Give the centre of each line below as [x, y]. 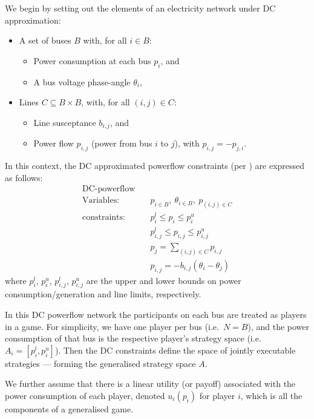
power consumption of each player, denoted [85, 396]
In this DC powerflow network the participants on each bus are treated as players [156, 315]
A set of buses [45, 40]
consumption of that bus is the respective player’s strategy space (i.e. [133, 338]
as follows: [24, 177]
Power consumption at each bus [92, 60]
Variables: [101, 201]
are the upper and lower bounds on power [164, 280]
